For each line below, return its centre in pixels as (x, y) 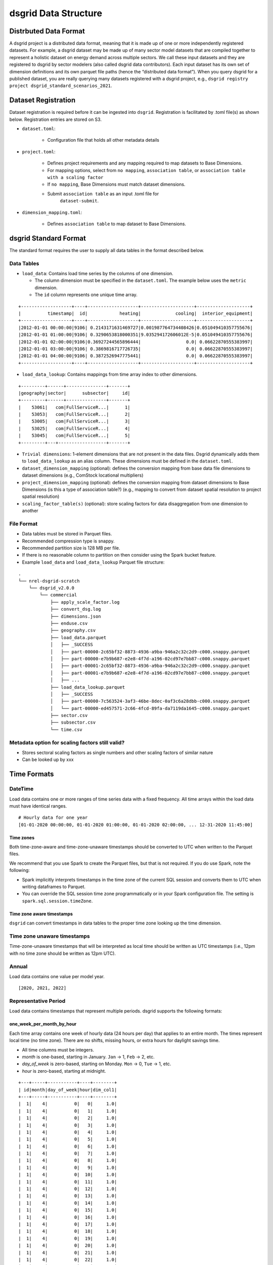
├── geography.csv (73, 630)
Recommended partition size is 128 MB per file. (71, 548)
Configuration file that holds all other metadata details (103, 140)
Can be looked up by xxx (48, 760)
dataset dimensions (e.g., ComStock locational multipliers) (83, 475)
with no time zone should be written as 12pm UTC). (63, 953)
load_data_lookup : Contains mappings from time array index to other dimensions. (109, 374)
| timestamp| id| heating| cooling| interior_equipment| (135, 313)
